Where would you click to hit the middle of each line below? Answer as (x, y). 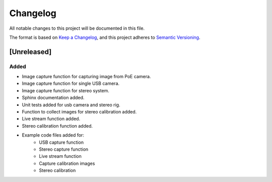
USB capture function (61, 142)
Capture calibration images (67, 163)
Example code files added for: (53, 135)
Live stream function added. (51, 119)
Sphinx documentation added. (53, 98)
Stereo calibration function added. (57, 126)
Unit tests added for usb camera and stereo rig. (71, 105)
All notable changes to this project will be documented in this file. (77, 28)
